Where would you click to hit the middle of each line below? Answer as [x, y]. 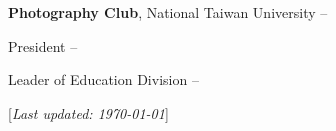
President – [43, 45]
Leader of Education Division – [103, 79]
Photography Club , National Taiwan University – [168, 12]
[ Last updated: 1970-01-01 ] [88, 112]
